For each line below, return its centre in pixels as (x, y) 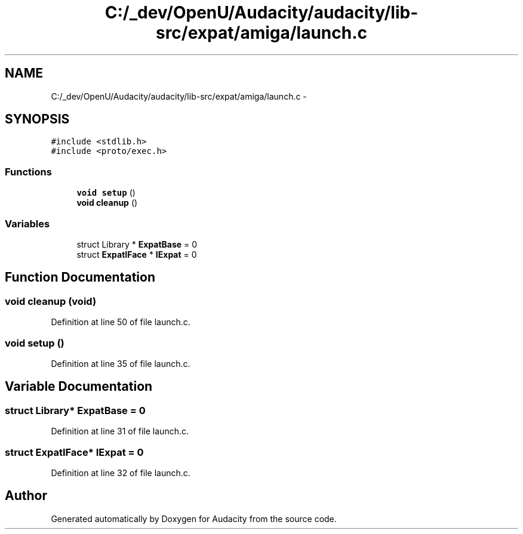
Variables (27, 223)
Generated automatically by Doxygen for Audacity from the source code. (194, 518)
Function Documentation (80, 277)
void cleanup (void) (51, 301)
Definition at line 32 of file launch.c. (121, 473)
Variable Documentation (79, 387)
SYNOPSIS (37, 119)
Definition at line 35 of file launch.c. (121, 363)
